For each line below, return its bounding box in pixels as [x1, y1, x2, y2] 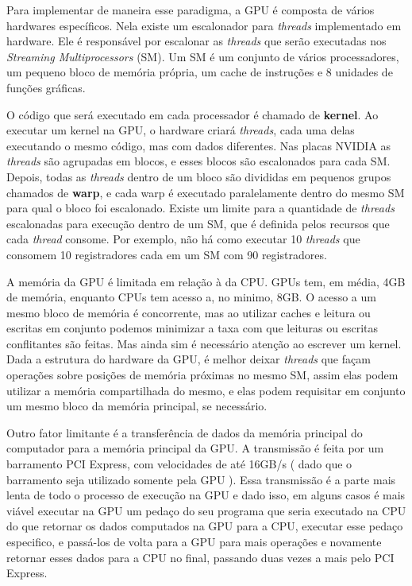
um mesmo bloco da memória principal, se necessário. [6, 398, 268, 414]
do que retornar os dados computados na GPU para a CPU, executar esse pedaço [6, 518, 403, 534]
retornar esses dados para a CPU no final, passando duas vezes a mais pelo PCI [6, 549, 395, 565]
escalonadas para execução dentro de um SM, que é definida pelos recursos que [6, 215, 390, 231]
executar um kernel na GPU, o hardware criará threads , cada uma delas [6, 122, 355, 138]
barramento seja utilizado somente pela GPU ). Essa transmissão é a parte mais [6, 471, 396, 487]
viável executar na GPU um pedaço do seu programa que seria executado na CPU [6, 502, 406, 518]
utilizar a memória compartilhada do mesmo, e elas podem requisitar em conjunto [6, 382, 406, 398]
